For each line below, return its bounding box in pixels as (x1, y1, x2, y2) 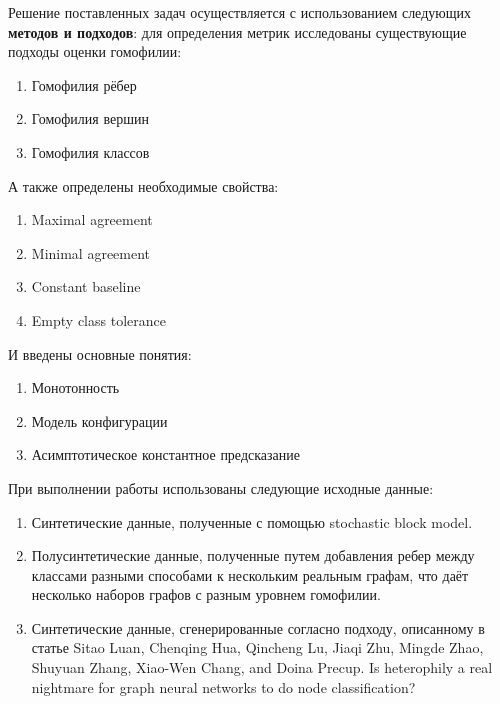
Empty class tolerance (31, 309, 166, 330)
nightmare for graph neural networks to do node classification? (31, 676, 416, 697)
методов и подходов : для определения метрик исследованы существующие (8, 21, 467, 42)
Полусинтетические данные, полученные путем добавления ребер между (31, 545, 475, 566)
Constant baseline (31, 276, 141, 297)
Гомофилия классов (31, 141, 150, 162)
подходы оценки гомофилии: (8, 41, 182, 62)
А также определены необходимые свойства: (8, 175, 279, 196)
